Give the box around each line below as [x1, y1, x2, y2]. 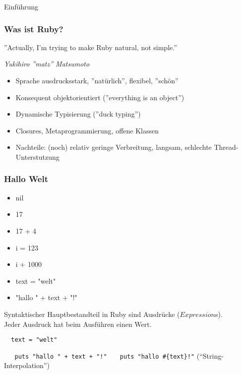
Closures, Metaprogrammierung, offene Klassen [15, 125, 159, 135]
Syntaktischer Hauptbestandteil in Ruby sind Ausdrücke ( [4, 309, 180, 319]
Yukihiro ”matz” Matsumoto [4, 59, 90, 69]
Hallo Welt [4, 173, 49, 185]
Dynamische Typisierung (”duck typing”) [15, 109, 141, 119]
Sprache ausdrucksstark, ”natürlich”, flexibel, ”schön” [15, 75, 179, 85]
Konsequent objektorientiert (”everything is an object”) [15, 92, 184, 102]
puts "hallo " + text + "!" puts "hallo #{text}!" [14, 353, 195, 360]
